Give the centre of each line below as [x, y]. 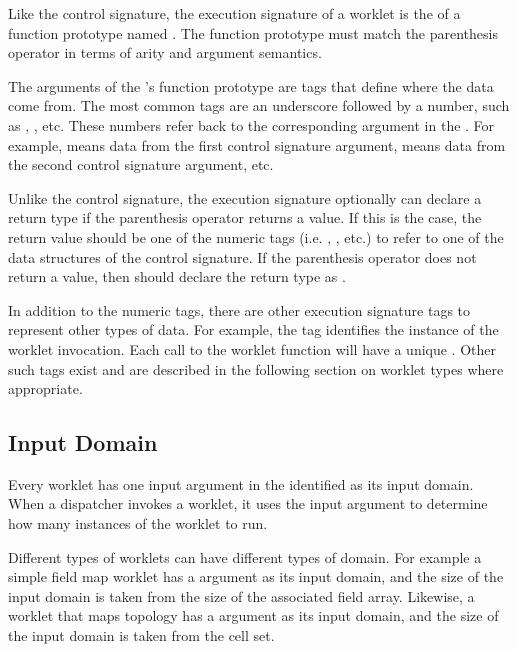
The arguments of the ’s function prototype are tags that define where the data [251, 85]
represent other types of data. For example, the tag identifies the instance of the [253, 329]
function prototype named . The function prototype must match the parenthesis [253, 32]
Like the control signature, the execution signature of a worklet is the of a [234, 13]
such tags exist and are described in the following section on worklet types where [256, 368]
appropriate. [45, 388]
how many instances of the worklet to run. [138, 523]
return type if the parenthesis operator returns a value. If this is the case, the [245, 217]
